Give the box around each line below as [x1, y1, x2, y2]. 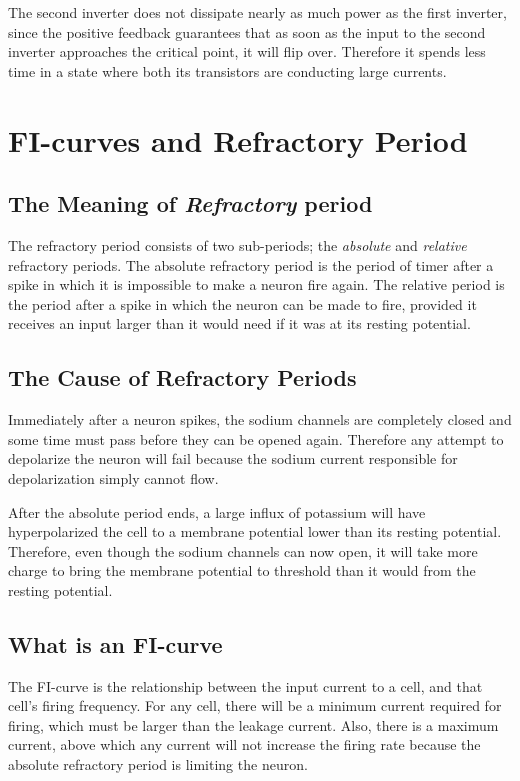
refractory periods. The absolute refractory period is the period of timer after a [8, 254, 494, 275]
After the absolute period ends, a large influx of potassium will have [8, 501, 426, 522]
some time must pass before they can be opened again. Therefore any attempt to [8, 428, 504, 449]
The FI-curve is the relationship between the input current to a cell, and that [8, 675, 483, 696]
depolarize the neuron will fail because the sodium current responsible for [8, 448, 458, 469]
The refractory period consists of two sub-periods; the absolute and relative [8, 234, 467, 255]
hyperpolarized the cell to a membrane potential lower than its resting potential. [8, 521, 502, 542]
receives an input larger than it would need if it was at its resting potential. [8, 313, 471, 334]
